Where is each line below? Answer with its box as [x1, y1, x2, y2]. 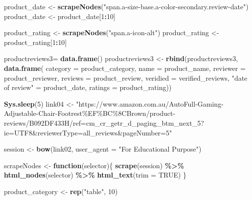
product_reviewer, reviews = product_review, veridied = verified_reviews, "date [4, 72, 248, 83]
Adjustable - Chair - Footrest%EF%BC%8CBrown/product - [4, 108, 176, 118]
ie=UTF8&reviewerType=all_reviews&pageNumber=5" [4, 127, 172, 137]
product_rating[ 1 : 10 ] [4, 37, 67, 47]
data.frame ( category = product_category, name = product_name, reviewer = [4, 63, 246, 73]
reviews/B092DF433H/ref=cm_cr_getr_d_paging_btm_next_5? [4, 117, 204, 128]
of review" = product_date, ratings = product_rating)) [4, 82, 172, 92]
